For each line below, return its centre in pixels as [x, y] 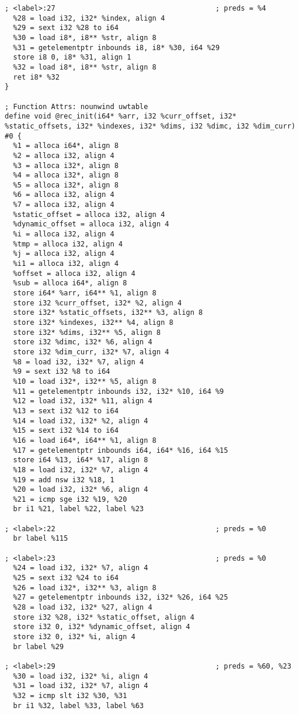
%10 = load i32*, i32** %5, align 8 [85, 381]
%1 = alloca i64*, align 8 [66, 146]
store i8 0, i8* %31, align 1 [72, 57]
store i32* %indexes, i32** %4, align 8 [93, 323]
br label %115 [41, 539]
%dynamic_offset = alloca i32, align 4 [91, 224]
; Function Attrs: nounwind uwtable [77, 106]
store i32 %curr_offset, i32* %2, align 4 [97, 303]
